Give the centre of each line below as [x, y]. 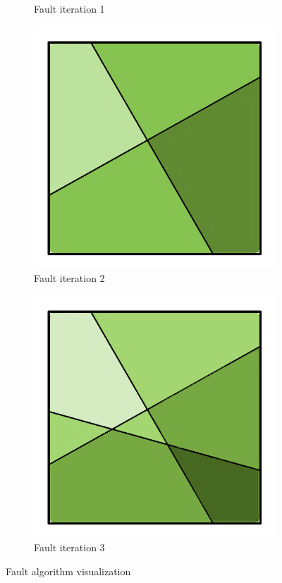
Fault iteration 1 [69, 8]
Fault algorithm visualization [68, 571]
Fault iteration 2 [69, 278]
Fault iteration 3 [69, 547]
